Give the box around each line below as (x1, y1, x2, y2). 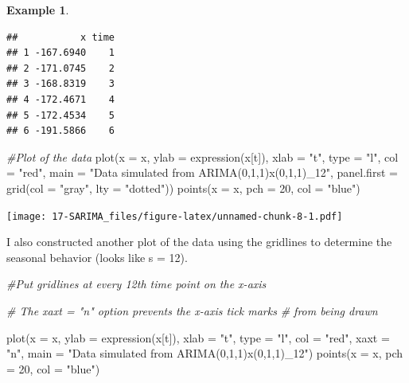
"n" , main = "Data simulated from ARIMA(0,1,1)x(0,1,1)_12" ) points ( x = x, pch (6, 345, 403, 362)
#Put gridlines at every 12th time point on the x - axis (6, 276, 267, 292)
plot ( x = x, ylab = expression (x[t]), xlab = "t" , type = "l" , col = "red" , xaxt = (6, 329, 390, 346)
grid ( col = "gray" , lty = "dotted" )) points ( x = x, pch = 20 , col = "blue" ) (6, 179, 360, 196)
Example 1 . (6, 2, 69, 18)
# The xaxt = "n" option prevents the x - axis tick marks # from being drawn (6, 302, 378, 319)
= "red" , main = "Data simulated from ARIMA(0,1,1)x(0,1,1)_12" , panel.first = (6, 164, 398, 181)
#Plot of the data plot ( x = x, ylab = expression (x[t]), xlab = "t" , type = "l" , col (6, 148, 399, 165)
